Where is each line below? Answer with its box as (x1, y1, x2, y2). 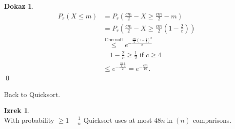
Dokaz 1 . (4, 1, 34, 11)
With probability (4, 114, 55, 125)
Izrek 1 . (4, 105, 30, 115)
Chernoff (105, 37, 123, 43)
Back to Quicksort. (4, 89, 60, 99)
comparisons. (193, 114, 232, 125)
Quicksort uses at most (83, 114, 152, 125)
